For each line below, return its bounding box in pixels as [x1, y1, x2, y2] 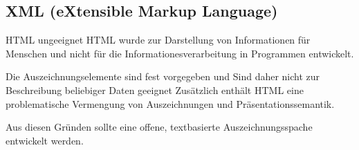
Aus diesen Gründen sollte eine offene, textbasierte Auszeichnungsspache [6, 120, 313, 134]
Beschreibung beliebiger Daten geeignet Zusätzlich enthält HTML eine [6, 82, 304, 97]
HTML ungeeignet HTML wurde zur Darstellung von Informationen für [6, 32, 311, 47]
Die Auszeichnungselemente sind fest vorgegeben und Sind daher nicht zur [6, 69, 320, 84]
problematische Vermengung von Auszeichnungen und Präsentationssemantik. [6, 96, 335, 111]
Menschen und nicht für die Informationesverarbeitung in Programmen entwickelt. [6, 46, 354, 60]
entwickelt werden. [6, 133, 84, 147]
